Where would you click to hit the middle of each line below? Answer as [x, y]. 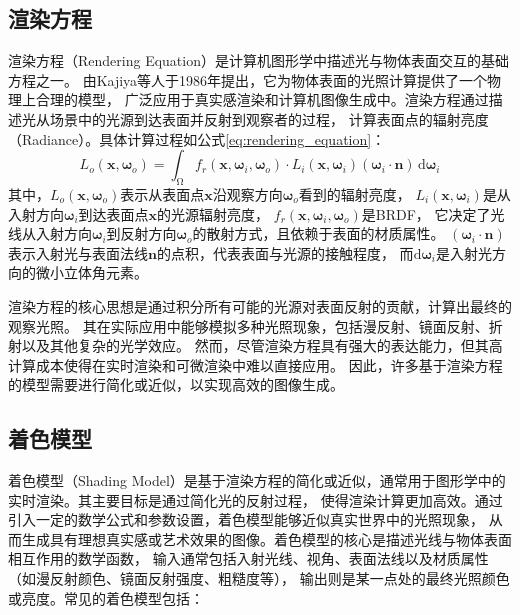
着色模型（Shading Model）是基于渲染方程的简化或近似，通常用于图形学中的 [257, 480]
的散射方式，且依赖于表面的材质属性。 [318, 233]
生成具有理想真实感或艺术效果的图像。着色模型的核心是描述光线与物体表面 [266, 538]
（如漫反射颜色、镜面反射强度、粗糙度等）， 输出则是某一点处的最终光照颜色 [259, 578]
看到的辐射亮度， [354, 193]
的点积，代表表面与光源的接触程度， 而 [285, 252]
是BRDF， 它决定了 [426, 213]
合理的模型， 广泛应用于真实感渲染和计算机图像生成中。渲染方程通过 [262, 99]
